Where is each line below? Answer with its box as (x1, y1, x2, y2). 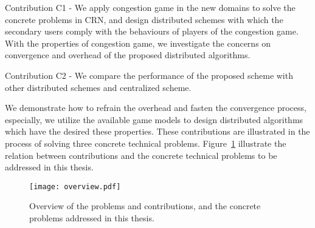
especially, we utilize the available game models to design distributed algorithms (5, 113, 303, 126)
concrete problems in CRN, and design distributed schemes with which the (5, 13, 283, 25)
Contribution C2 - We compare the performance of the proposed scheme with (5, 69, 293, 81)
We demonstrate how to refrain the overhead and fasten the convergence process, (5, 101, 306, 114)
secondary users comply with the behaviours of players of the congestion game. (5, 25, 299, 38)
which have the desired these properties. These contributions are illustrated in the (5, 125, 310, 138)
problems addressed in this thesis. (29, 211, 154, 224)
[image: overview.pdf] (29, 182, 121, 191)
